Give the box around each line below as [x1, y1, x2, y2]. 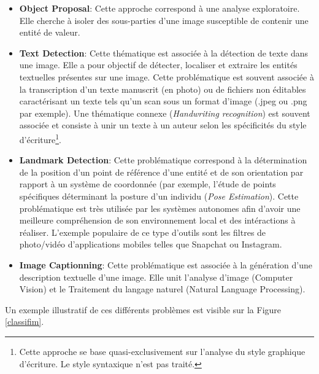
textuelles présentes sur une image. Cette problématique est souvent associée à [19, 70, 314, 83]
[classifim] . [5, 315, 44, 328]
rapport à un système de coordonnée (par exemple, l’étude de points [19, 177, 276, 190]
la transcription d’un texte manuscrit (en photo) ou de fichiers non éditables [19, 82, 306, 95]
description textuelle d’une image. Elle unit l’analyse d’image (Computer [19, 270, 293, 283]
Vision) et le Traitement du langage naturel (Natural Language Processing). [19, 282, 306, 295]
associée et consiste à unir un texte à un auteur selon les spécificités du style [19, 119, 307, 131]
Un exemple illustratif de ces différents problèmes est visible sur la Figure [5, 303, 282, 316]
